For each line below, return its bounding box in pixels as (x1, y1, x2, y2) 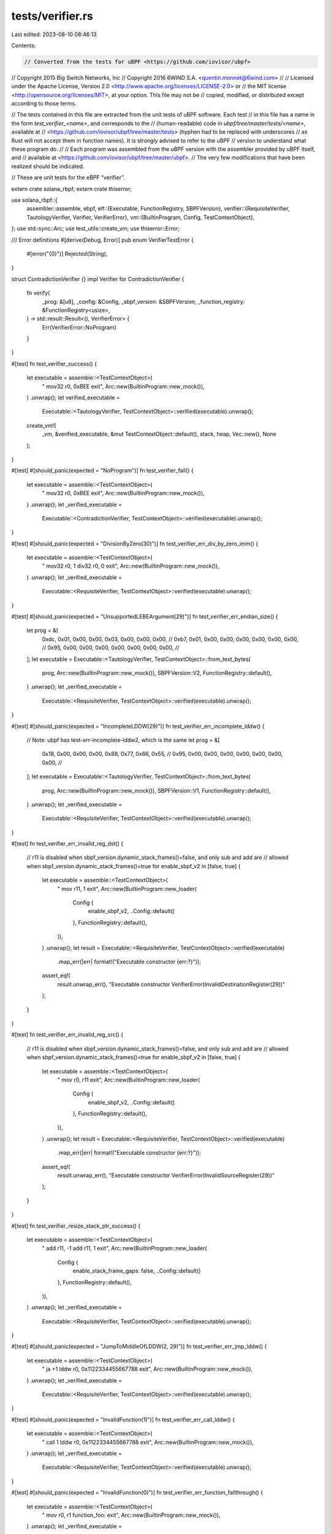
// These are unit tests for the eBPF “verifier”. (11, 174, 125, 181)
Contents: (11, 42, 36, 49)
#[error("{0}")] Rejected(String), (26, 250, 108, 257)
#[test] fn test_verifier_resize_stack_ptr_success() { (11, 1222, 141, 1230)
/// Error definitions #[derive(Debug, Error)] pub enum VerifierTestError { (11, 236, 194, 244)
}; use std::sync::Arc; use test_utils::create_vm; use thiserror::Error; (11, 225, 180, 233)
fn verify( (26, 289, 50, 297)
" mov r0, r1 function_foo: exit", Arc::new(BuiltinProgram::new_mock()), (42, 1511, 221, 1519)
